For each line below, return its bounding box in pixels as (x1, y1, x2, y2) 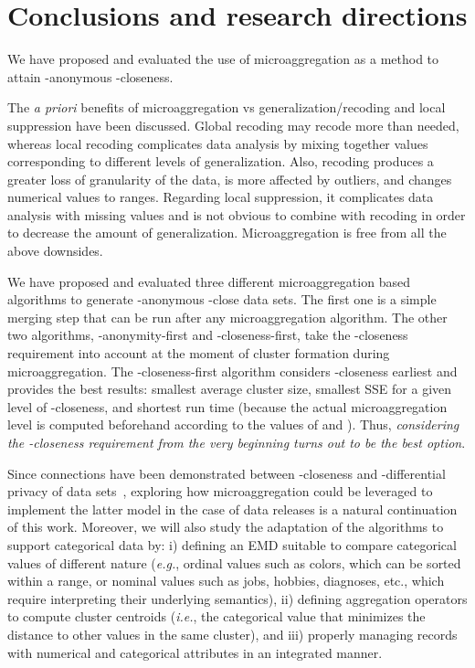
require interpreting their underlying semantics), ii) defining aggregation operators (7, 588, 468, 608)
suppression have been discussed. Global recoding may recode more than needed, (7, 115, 459, 134)
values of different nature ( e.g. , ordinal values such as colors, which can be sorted (7, 553, 461, 572)
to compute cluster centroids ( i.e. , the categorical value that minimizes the (7, 607, 426, 626)
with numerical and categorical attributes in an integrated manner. (7, 642, 383, 662)
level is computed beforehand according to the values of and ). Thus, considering (7, 415, 459, 434)
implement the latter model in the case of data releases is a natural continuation (7, 499, 458, 518)
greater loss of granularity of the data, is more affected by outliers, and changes (7, 169, 452, 188)
